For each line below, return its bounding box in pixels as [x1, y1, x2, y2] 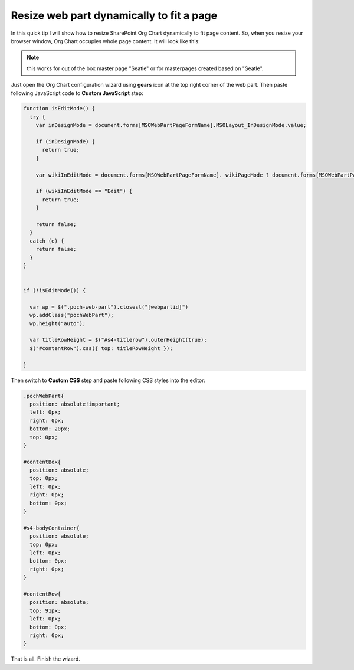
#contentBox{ [23, 458, 61, 465]
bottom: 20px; [29, 426, 71, 432]
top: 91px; [29, 607, 61, 614]
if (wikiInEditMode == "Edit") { [35, 188, 133, 195]
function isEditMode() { [23, 105, 96, 112]
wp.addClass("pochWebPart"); [29, 312, 114, 319]
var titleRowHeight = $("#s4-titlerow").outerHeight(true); [29, 336, 207, 344]
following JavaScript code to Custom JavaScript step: [11, 89, 144, 97]
